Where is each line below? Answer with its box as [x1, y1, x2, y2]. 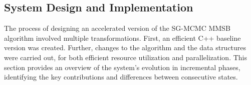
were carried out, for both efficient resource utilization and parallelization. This [4, 52, 247, 62]
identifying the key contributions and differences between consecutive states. [4, 72, 238, 82]
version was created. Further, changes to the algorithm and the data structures [4, 42, 246, 53]
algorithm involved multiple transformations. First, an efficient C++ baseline [4, 32, 241, 43]
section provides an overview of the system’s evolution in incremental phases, [4, 62, 240, 72]
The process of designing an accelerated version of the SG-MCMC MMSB [4, 23, 230, 33]
